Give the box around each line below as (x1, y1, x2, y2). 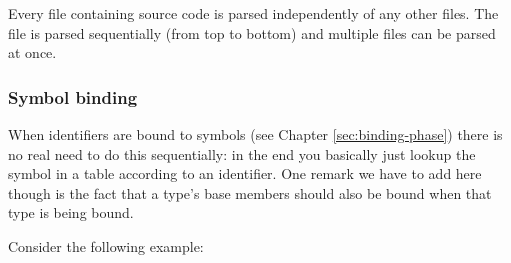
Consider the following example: (8, 235, 204, 256)
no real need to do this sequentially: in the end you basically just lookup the (8, 143, 476, 164)
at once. (8, 42, 57, 63)
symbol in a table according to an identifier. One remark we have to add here (8, 163, 482, 184)
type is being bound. (8, 202, 134, 223)
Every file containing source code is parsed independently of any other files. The (8, 3, 499, 23)
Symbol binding (8, 84, 138, 109)
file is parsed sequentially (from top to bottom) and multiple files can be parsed (8, 22, 496, 43)
